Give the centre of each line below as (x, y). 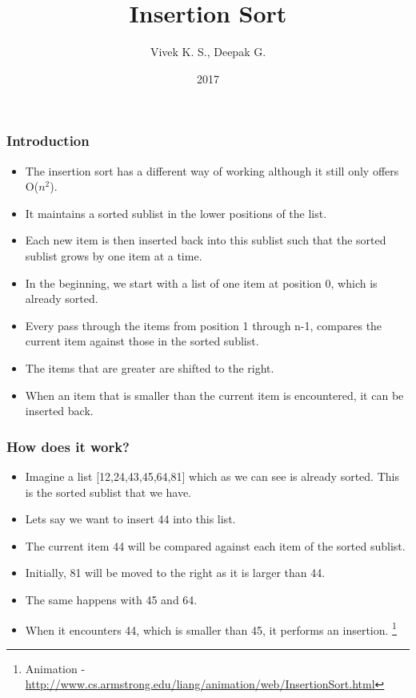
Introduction (48, 141)
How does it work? (68, 446)
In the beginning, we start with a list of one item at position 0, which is (201, 282)
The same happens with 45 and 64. (111, 599)
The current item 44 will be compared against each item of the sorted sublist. (215, 545)
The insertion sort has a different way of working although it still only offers (212, 170)
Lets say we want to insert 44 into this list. (130, 519)
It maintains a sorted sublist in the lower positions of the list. (176, 213)
